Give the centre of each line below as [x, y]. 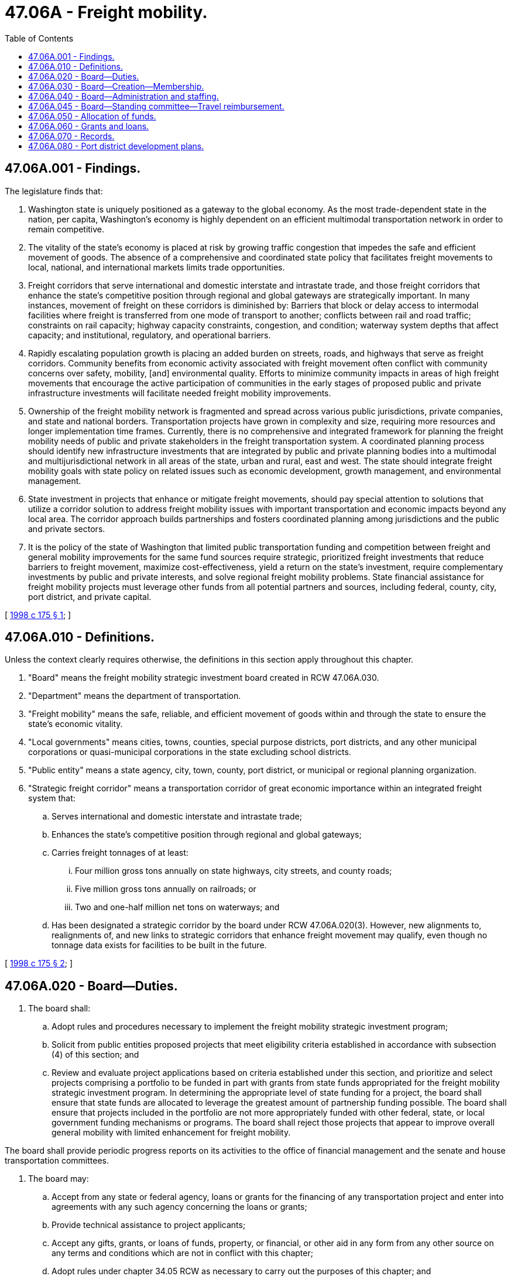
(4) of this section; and [95, 1055]
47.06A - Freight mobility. [106, 12]
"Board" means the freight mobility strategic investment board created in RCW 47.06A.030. [204, 678]
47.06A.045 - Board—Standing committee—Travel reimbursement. [156, 106]
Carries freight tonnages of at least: [120, 853]
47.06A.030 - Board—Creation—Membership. [116, 86]
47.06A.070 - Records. [71, 136]
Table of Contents [39, 38]
